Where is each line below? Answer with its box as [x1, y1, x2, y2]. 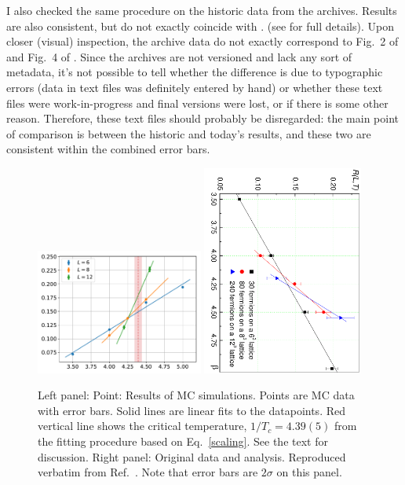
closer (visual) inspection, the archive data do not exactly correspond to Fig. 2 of [6, 33, 399, 50]
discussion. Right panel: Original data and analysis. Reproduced [38, 448, 346, 465]
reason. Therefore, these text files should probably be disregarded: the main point [6, 110, 399, 127]
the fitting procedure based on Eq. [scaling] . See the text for [38, 432, 328, 449]
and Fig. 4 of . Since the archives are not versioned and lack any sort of [6, 48, 352, 64]
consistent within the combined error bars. [6, 141, 210, 157]
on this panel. [276, 464, 342, 480]
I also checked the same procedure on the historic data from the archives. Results [6, 2, 397, 18]
